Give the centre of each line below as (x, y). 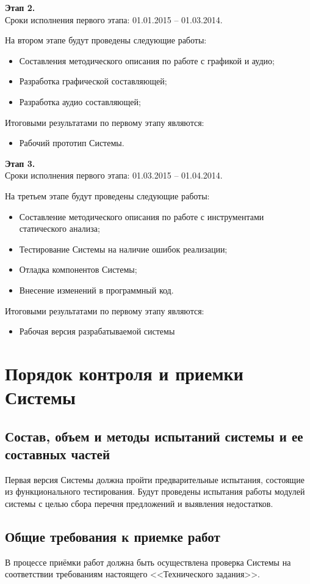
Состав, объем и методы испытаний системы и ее (154, 436)
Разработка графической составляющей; (93, 81)
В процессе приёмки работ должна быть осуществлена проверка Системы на (148, 562)
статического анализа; (59, 228)
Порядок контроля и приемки (124, 373)
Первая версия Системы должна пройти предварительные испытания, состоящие (155, 479)
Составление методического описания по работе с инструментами (142, 216)
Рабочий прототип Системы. (72, 143)
